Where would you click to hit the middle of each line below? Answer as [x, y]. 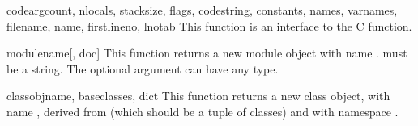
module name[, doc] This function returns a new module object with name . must [207, 53]
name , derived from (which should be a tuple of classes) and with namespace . [203, 111]
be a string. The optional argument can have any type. [143, 68]
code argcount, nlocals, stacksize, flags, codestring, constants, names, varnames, [202, 10]
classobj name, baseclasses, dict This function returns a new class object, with [198, 96]
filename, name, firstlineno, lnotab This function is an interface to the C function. [209, 25]
